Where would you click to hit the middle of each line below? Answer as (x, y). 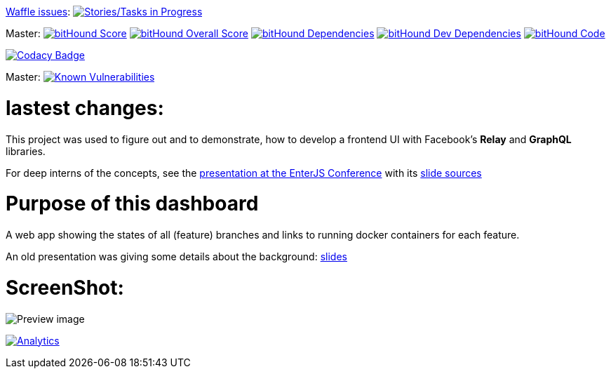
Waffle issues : (38, 12)
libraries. (26, 151)
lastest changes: (85, 108)
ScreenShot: (65, 287)
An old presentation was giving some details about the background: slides (176, 256)
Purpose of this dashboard (132, 204)
